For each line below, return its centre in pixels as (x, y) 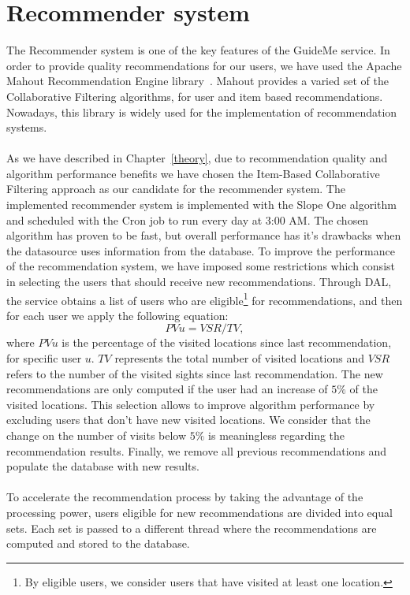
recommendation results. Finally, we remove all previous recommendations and (197, 450)
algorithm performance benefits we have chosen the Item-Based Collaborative (193, 173)
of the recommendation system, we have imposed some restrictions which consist (201, 266)
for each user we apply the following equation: (117, 315)
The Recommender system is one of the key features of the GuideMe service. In (198, 50)
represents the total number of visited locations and (239, 358)
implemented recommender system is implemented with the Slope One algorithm (201, 205)
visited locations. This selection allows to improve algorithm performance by (191, 404)
